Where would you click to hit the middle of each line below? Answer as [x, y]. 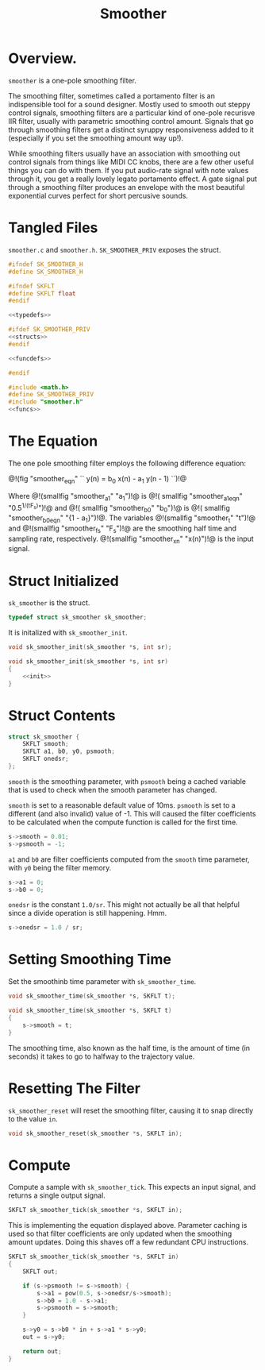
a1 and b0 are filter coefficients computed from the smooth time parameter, [129, 859]
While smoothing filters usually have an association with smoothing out [124, 153]
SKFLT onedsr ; [46, 759]
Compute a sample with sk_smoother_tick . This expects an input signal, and [132, 1187]
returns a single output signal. [57, 1195]
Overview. [43, 58]
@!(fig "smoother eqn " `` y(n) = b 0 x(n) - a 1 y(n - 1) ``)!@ [98, 479]
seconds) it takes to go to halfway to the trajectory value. [102, 1056]
